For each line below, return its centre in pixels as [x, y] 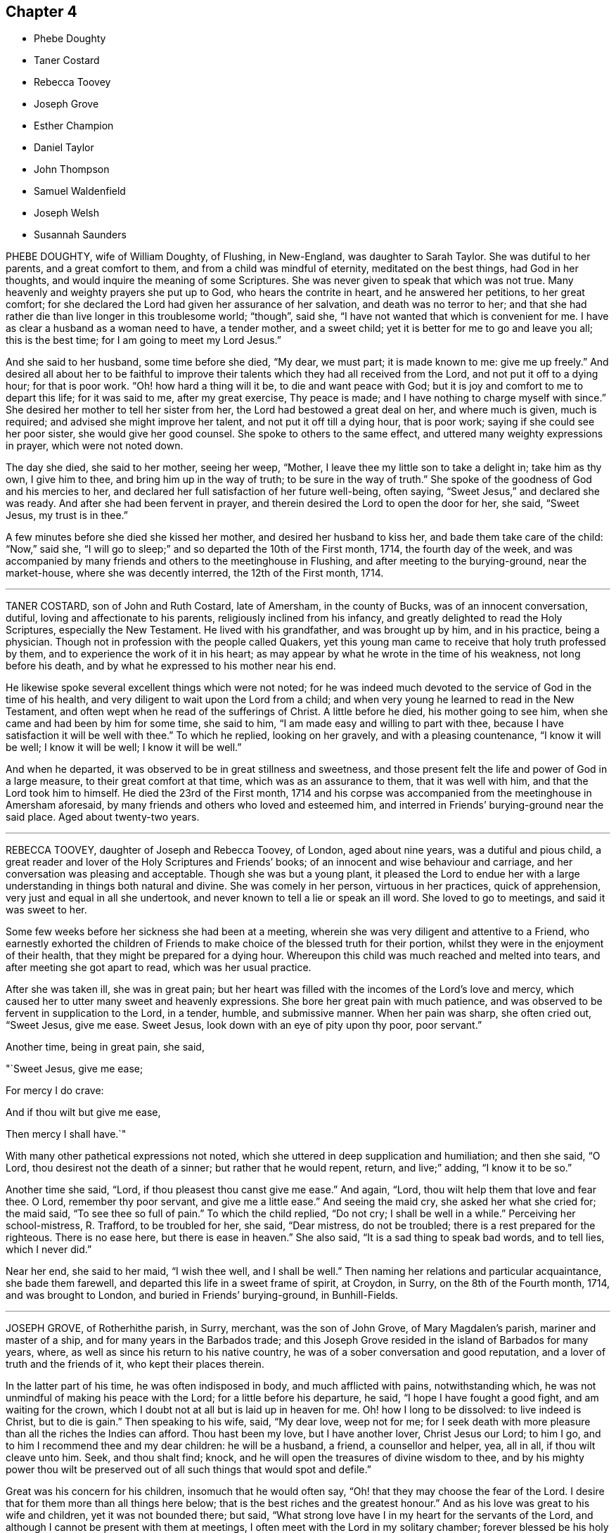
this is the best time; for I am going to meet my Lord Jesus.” [143, 340]
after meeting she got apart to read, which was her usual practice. [159, 968]
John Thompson [72, 169]
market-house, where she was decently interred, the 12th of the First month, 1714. [195, 573]
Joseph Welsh [67, 213]
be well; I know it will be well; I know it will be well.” [124, 748]
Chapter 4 [41, 12]
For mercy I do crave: [55, 1091]
